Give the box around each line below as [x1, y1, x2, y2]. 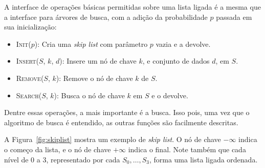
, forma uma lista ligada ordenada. [149, 154, 258, 164]
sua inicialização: [4, 21, 57, 32]
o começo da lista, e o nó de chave [4, 144, 111, 154]
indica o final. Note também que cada [128, 144, 246, 154]
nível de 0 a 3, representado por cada [4, 154, 120, 164]
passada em [216, 11, 252, 22]
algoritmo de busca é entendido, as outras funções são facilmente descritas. [4, 117, 238, 127]
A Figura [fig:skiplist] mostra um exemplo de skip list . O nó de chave [4, 134, 221, 145]
